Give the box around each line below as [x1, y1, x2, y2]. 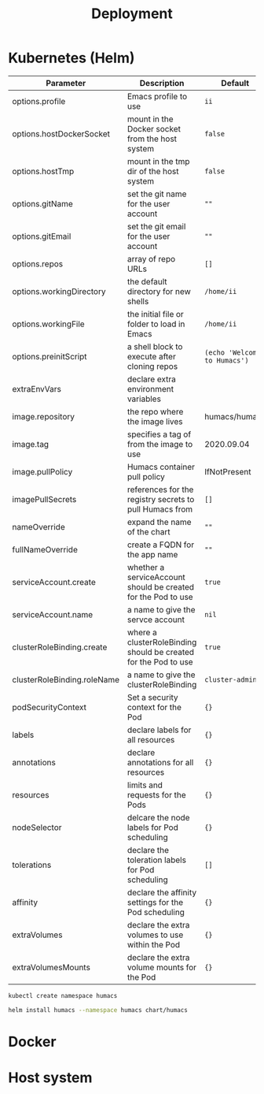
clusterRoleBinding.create [12, 642, 108, 653]
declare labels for [126, 724, 192, 735]
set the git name [126, 188, 187, 199]
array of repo [126, 253, 176, 264]
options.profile [12, 95, 66, 106]
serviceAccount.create [12, 576, 96, 587]
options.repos [12, 258, 64, 269]
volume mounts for [126, 962, 197, 973]
